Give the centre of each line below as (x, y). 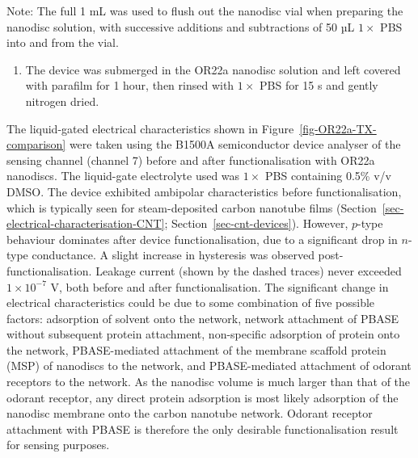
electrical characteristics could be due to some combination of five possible (191, 303)
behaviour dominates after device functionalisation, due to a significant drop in (202, 239)
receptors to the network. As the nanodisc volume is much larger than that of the (209, 382)
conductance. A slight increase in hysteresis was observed (173, 255)
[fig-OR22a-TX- (338, 128)
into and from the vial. (63, 42)
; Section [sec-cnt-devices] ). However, (256, 223)
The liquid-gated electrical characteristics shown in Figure (150, 128)
